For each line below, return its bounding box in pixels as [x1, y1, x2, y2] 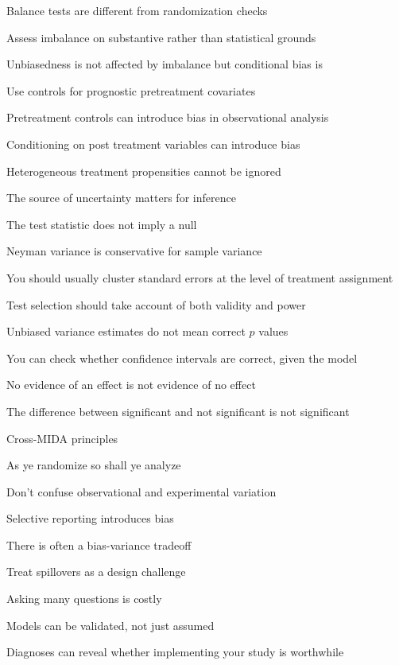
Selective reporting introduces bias [6, 510, 174, 527]
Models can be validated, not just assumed [6, 616, 215, 633]
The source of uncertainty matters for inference [6, 189, 236, 206]
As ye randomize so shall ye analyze [6, 457, 181, 473]
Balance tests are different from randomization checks [6, 2, 268, 18]
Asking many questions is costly [6, 590, 162, 607]
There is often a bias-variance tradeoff [6, 536, 192, 553]
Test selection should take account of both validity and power [6, 296, 306, 313]
